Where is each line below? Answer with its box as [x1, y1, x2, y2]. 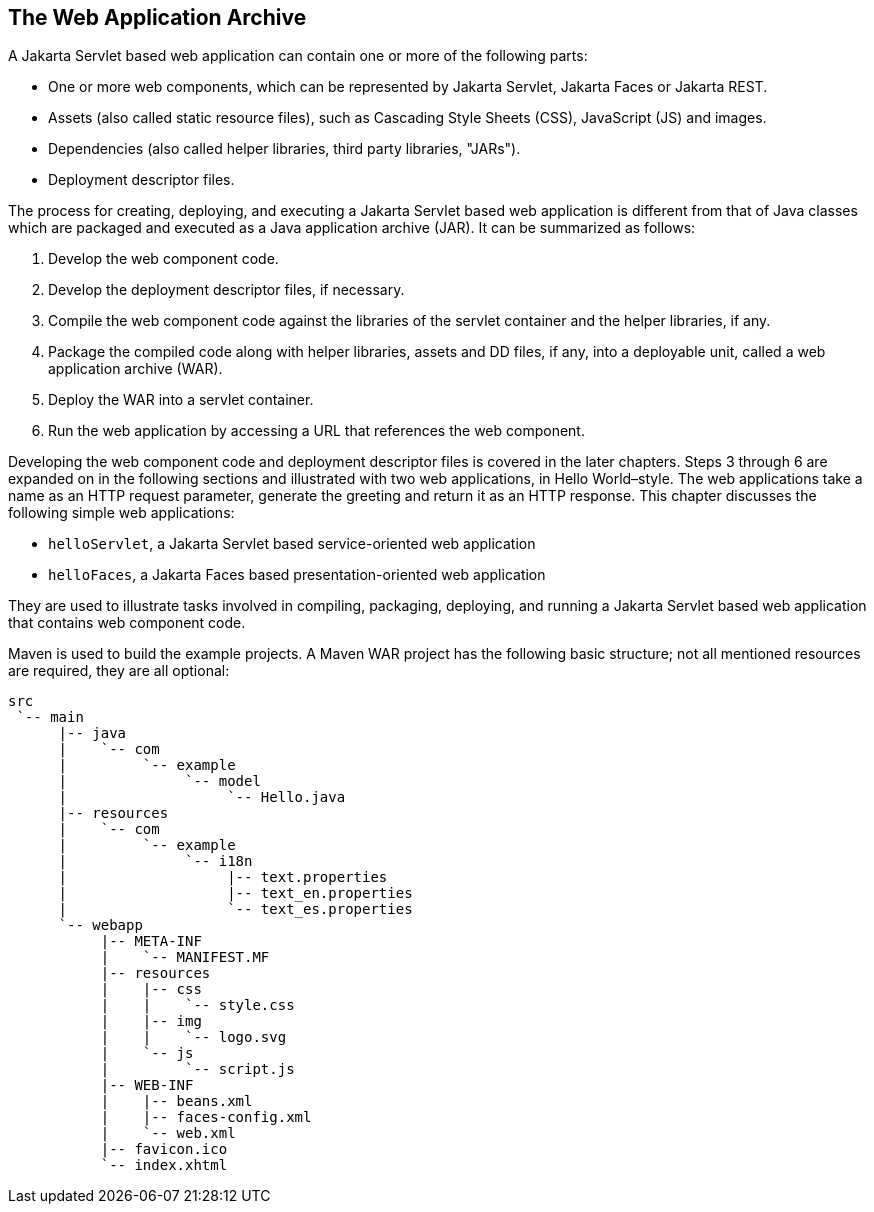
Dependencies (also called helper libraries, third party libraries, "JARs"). [48, 140, 521, 158]
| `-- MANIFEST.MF [100, 949, 270, 966]
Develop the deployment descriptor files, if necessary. [48, 281, 405, 299]
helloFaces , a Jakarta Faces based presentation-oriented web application [48, 566, 546, 584]
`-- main [16, 709, 84, 726]
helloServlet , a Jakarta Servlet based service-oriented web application [48, 535, 536, 553]
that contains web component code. [8, 614, 246, 632]
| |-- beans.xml [100, 1093, 253, 1110]
